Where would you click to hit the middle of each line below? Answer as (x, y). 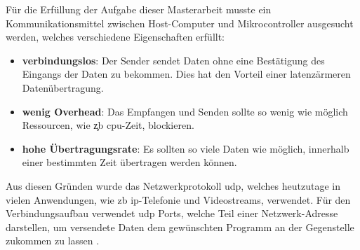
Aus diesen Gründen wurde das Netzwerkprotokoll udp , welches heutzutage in (173, 185)
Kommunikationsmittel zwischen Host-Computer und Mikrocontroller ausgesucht (180, 23)
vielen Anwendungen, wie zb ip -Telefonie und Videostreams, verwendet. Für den (178, 199)
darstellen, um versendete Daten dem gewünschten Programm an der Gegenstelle (180, 227)
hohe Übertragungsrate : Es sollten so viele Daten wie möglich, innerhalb (186, 148)
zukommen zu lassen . (53, 241)
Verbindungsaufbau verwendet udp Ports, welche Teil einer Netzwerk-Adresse (172, 213)
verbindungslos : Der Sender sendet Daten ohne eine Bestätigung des (173, 60)
